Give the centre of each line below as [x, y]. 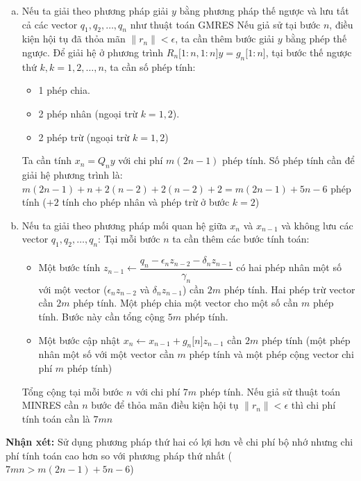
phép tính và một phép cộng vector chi [271, 354]
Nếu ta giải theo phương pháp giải [95, 10]
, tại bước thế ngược [309, 52]
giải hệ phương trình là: [72, 174]
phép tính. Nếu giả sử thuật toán [270, 391]
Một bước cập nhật [79, 340]
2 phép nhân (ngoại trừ [88, 113]
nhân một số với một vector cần [106, 354]
